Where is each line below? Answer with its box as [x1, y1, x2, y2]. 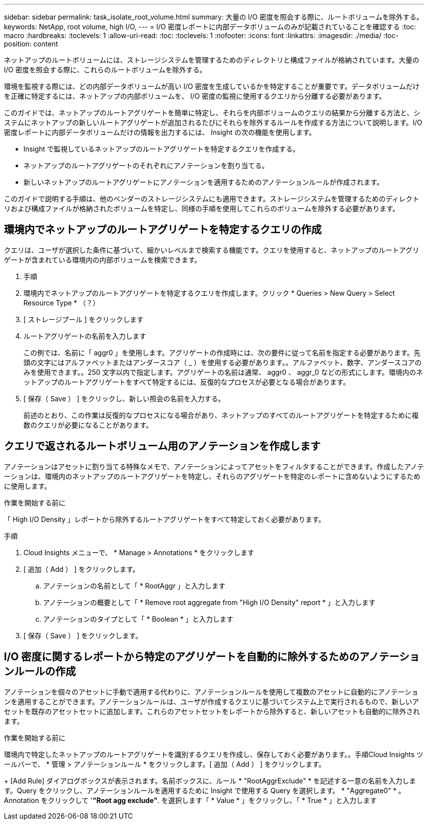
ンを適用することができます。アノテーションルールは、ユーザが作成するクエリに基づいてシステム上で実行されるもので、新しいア [4, 697, 419, 706]
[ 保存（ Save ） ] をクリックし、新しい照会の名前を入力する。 [23, 394, 225, 403]
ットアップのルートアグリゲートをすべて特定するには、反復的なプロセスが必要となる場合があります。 [23, 377, 350, 386]
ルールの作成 [14, 665, 76, 678]
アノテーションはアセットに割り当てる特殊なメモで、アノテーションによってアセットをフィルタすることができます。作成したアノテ [4, 462, 424, 471]
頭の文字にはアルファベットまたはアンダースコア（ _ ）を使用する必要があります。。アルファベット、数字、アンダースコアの [23, 358, 422, 367]
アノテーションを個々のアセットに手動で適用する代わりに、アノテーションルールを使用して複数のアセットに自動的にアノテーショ [4, 687, 418, 696]
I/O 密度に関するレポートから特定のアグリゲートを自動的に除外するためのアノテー [4, 651, 399, 663]
